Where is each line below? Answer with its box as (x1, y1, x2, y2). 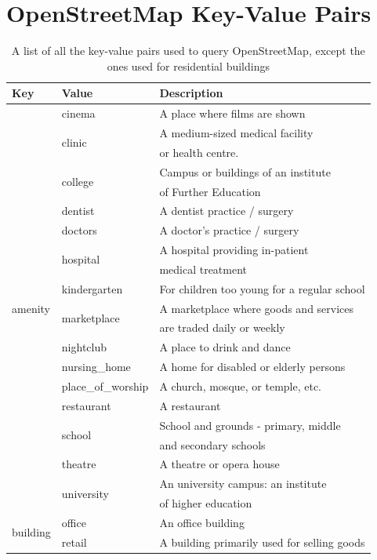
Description (159, 85, 223, 101)
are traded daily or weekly (159, 319, 285, 336)
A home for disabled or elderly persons (159, 358, 346, 375)
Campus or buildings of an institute (159, 163, 331, 180)
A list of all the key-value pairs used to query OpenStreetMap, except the (11, 42, 365, 59)
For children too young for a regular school (159, 280, 365, 296)
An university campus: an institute (159, 475, 327, 492)
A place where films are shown (159, 105, 306, 122)
